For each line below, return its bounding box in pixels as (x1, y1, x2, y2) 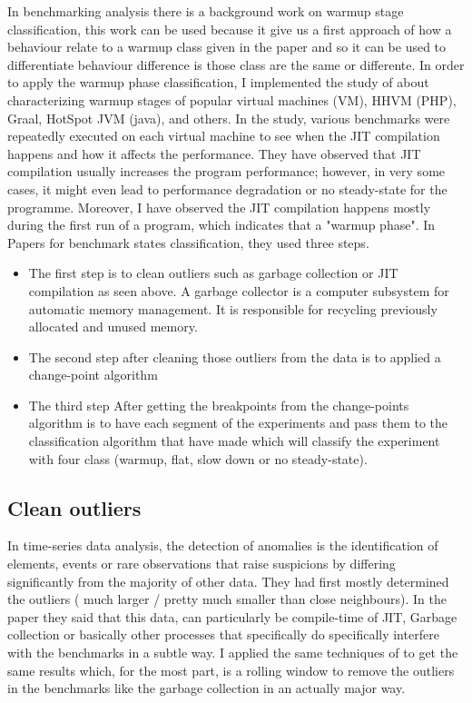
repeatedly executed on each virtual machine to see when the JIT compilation (7, 126, 440, 145)
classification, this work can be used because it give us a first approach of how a (7, 19, 452, 38)
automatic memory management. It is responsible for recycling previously (28, 299, 438, 318)
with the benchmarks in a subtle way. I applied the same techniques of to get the (7, 643, 458, 662)
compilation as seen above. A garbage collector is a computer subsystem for (28, 281, 449, 300)
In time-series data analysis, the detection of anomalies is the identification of (7, 536, 438, 555)
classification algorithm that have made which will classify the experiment (28, 431, 440, 451)
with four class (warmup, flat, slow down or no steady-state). (28, 449, 368, 468)
